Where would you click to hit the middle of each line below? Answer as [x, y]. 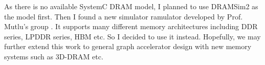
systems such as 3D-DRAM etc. [54, 56]
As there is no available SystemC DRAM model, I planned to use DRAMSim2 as [131, 6]
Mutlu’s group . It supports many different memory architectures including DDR [131, 26]
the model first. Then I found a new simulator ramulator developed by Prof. [124, 16]
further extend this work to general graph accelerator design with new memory [128, 46]
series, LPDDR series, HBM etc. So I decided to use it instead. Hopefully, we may [132, 36]
